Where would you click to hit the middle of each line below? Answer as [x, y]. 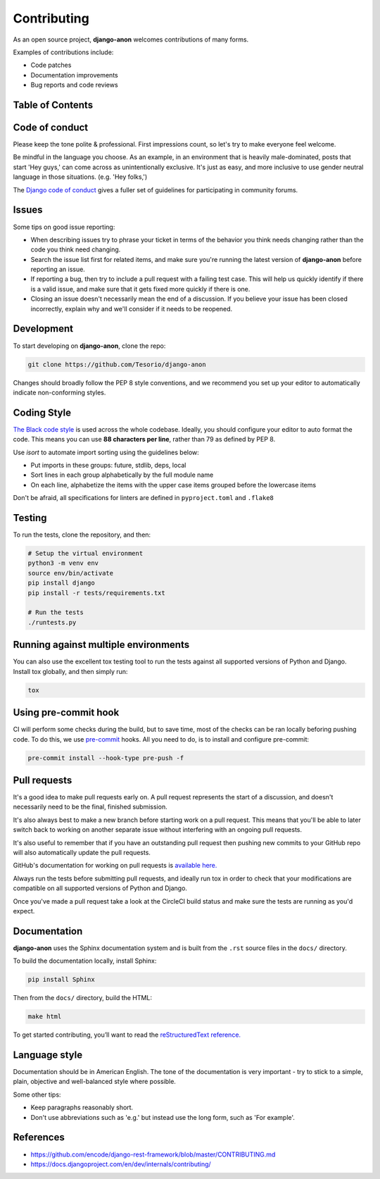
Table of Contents [53, 105]
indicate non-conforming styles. [59, 392]
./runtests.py [52, 622]
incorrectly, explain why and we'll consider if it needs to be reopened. [132, 308]
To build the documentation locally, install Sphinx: [85, 961]
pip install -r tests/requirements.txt [96, 593]
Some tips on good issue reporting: [64, 227]
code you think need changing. [76, 249]
